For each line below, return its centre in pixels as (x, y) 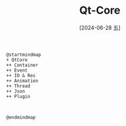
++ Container (22, 65)
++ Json (16, 91)
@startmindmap (24, 54)
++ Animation (22, 81)
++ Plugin (18, 96)
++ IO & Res (21, 75)
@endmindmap (21, 117)
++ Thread (18, 86)
